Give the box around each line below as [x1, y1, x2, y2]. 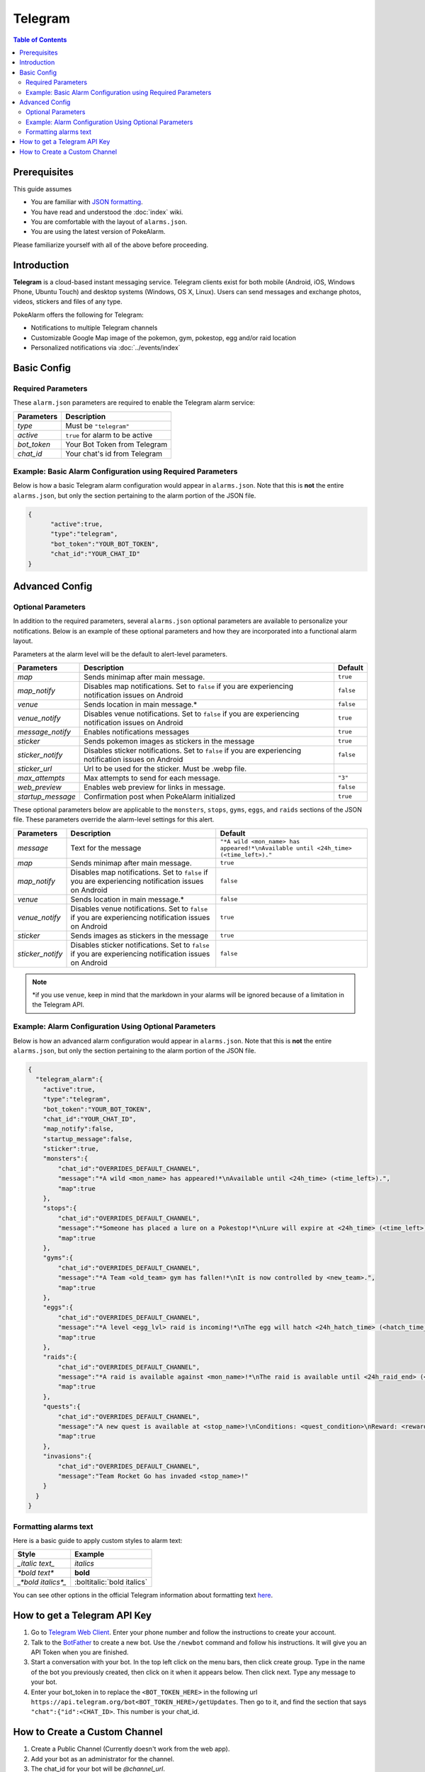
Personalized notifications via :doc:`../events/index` [30, 343, 181, 352]
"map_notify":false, [42, 1125, 115, 1133]
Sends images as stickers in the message [70, 931, 209, 941]
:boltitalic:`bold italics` [74, 1577, 148, 1587]
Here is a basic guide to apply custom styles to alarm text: [13, 1536, 183, 1544]
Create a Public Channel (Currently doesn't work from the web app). [30, 1744, 230, 1754]
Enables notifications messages [84, 727, 190, 736]
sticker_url [17, 763, 52, 773]
